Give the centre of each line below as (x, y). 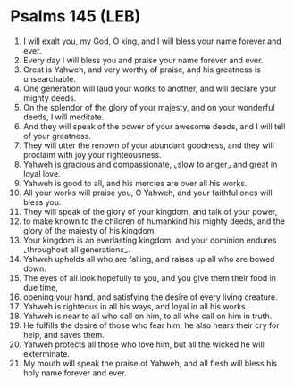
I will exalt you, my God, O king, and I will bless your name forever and (152, 41)
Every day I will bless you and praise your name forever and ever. (143, 60)
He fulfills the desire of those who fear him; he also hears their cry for (151, 325)
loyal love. (42, 173)
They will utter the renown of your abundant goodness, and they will (149, 145)
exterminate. (46, 353)
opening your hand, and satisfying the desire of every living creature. (150, 297)
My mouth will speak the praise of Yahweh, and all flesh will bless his (150, 363)
